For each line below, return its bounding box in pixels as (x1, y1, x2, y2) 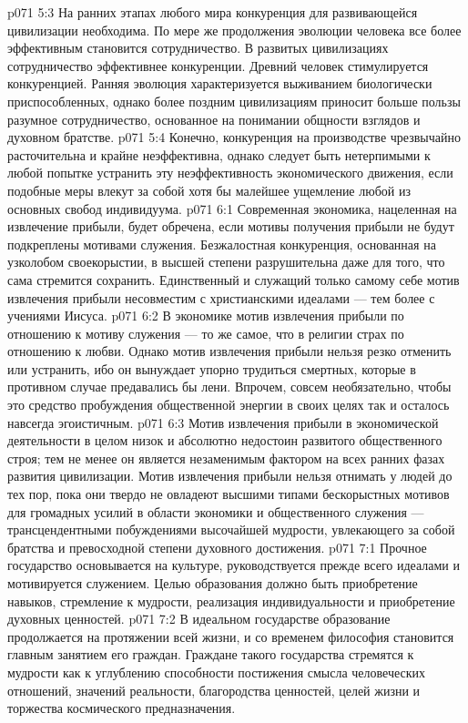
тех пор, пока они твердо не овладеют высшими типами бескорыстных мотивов (7, 484, 450, 504)
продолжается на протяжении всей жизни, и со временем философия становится (7, 626, 454, 646)
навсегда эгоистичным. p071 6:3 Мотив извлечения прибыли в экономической (7, 412, 439, 432)
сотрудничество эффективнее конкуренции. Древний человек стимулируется (7, 56, 429, 75)
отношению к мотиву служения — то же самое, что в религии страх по (7, 323, 404, 342)
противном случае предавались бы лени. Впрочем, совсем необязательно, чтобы (7, 377, 452, 396)
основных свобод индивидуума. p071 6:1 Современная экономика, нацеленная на (7, 199, 457, 218)
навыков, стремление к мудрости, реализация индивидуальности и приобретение (7, 591, 455, 610)
